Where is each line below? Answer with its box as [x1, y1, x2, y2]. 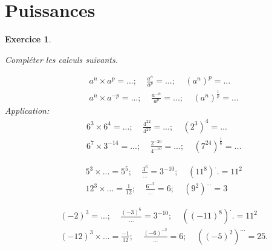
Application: [5, 104, 50, 117]
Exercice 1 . [5, 33, 51, 45]
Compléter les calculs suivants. [5, 53, 118, 65]
